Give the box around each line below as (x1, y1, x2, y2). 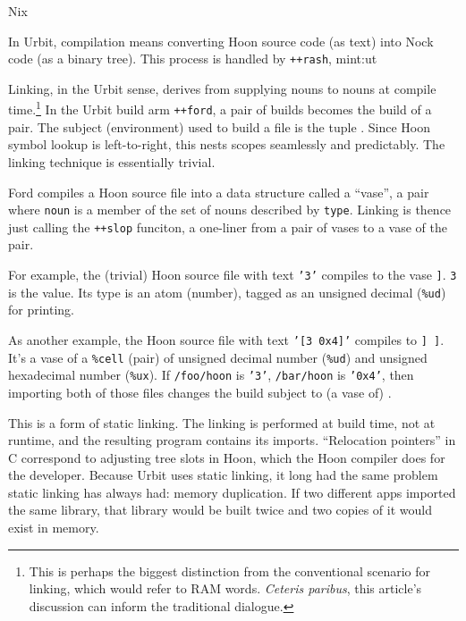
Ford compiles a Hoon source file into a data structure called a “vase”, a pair (8, 182, 429, 201)
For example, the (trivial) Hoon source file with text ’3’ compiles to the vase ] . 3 (8, 265, 457, 284)
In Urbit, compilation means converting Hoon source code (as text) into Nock (8, 31, 434, 50)
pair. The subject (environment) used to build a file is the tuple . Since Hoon (8, 117, 431, 136)
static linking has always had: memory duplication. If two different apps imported (8, 483, 456, 501)
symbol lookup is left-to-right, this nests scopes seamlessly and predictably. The (8, 135, 445, 154)
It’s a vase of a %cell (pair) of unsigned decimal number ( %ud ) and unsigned (8, 348, 428, 366)
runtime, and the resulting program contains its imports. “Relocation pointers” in (8, 431, 456, 449)
